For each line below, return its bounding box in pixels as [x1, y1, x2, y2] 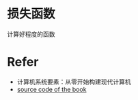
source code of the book [16, 85, 87, 93]
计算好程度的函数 [7, 30, 55, 38]
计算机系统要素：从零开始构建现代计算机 [16, 78, 131, 86]
